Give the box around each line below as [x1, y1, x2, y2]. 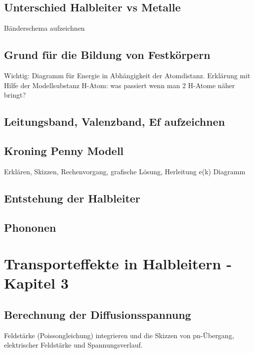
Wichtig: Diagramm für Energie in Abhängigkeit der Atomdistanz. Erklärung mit [4, 70, 251, 80]
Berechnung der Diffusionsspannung [4, 306, 191, 322]
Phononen [4, 219, 56, 235]
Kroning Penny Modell [4, 143, 124, 158]
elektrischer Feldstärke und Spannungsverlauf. [4, 340, 143, 350]
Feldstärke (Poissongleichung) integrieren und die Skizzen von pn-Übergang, [4, 330, 234, 340]
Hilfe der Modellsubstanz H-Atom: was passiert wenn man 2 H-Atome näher [4, 80, 235, 90]
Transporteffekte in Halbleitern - [4, 253, 232, 274]
